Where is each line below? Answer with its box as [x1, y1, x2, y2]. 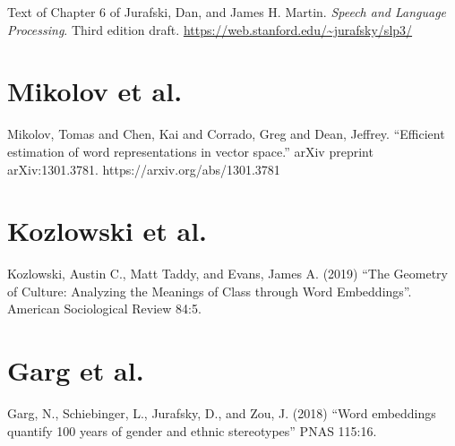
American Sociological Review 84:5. [7, 299, 202, 318]
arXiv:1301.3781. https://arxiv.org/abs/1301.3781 [7, 159, 280, 178]
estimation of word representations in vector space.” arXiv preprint [7, 142, 373, 160]
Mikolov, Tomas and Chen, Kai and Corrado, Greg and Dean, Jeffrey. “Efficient [7, 124, 445, 143]
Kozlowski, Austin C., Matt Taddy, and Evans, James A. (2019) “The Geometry [7, 264, 448, 283]
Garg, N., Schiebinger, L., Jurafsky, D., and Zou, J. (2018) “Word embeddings [7, 404, 436, 423]
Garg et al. [7, 352, 144, 389]
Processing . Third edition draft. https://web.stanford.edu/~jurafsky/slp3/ [7, 20, 413, 39]
